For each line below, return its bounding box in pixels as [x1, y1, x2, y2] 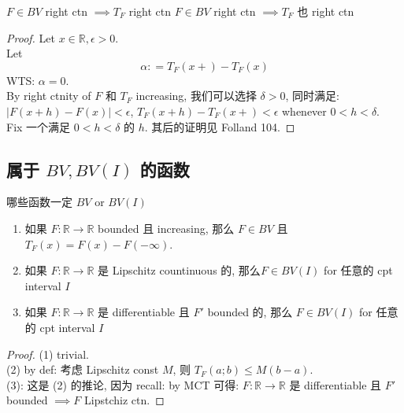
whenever [282, 102, 327, 119]
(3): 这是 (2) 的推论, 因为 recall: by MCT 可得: [6, 376, 239, 393]
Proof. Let [6, 29, 55, 46]
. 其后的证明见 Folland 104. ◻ [144, 118, 295, 135]
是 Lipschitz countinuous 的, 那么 [98, 262, 261, 278]
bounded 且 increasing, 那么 [98, 219, 235, 236]
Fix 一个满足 [6, 118, 71, 135]
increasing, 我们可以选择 [135, 87, 257, 104]
